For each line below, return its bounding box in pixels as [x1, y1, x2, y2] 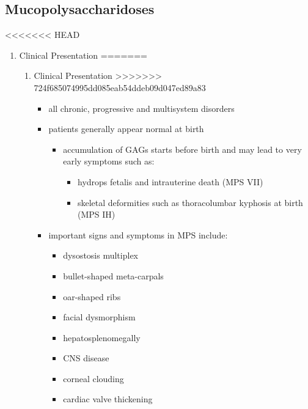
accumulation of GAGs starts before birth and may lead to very [63, 142, 302, 155]
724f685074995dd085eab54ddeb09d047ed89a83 [34, 81, 206, 94]
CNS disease [63, 352, 109, 364]
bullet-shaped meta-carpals [63, 269, 164, 282]
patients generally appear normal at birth [48, 122, 204, 135]
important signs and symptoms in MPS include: [48, 228, 228, 241]
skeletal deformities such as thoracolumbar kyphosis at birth [77, 196, 303, 208]
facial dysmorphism [63, 311, 136, 323]
